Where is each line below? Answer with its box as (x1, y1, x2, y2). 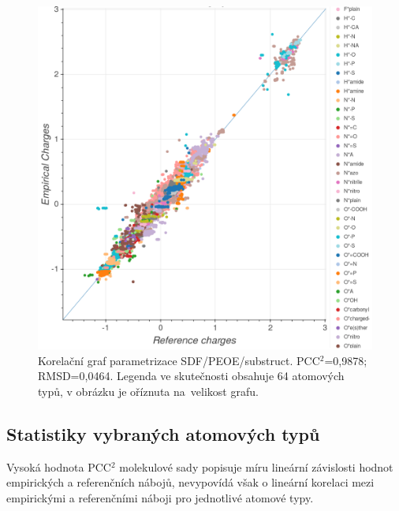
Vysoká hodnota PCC (6, 458, 111, 475)
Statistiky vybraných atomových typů (6, 421, 320, 446)
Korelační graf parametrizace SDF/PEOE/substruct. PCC (38, 352, 320, 368)
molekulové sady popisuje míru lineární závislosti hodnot (119, 458, 393, 475)
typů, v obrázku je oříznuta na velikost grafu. (38, 382, 259, 399)
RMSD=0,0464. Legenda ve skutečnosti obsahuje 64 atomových (38, 367, 345, 384)
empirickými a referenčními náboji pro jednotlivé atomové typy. (6, 489, 314, 505)
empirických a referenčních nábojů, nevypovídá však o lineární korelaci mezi (6, 474, 375, 490)
